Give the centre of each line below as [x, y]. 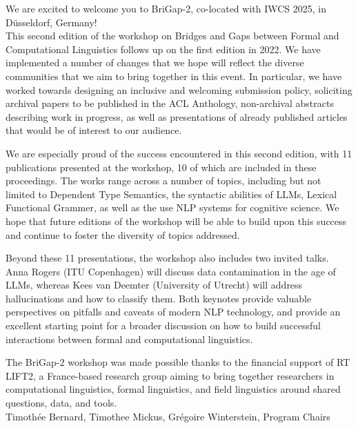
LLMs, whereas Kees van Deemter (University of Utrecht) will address [154, 285]
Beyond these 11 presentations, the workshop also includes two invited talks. [167, 258]
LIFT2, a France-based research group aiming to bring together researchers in [170, 375]
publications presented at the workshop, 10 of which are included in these [161, 167]
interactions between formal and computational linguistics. [129, 339]
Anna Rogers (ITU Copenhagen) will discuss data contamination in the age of [171, 271]
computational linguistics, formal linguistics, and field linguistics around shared [173, 389]
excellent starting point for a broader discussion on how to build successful [163, 325]
